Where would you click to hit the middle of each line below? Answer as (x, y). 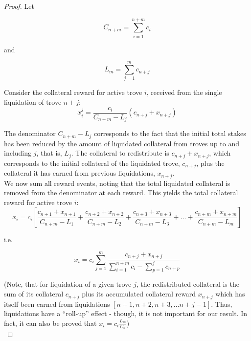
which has (230, 294)
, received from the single (184, 92)
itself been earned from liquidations (57, 304)
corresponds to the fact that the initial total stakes (170, 133)
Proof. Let (19, 6)
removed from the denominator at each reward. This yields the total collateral (121, 193)
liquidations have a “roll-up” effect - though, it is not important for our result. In (126, 313)
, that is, (49, 153)
